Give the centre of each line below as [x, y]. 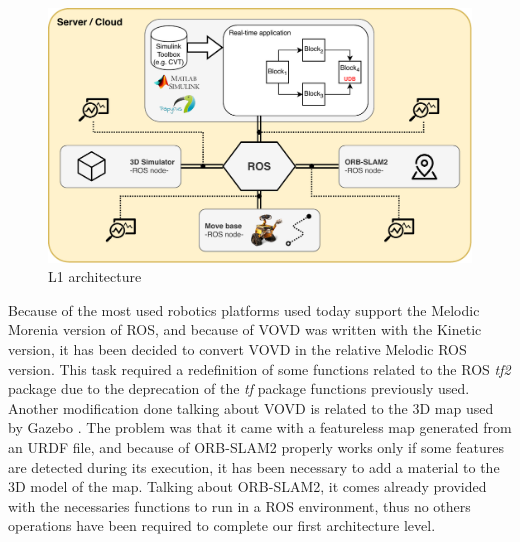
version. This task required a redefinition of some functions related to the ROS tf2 [259, 368]
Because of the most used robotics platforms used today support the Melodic [244, 309]
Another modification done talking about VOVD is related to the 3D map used [251, 407]
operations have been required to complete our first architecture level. [222, 525]
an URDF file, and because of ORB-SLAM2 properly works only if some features [256, 446]
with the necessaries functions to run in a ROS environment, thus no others [239, 505]
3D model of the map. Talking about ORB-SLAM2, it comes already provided [247, 486]
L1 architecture [95, 276]
